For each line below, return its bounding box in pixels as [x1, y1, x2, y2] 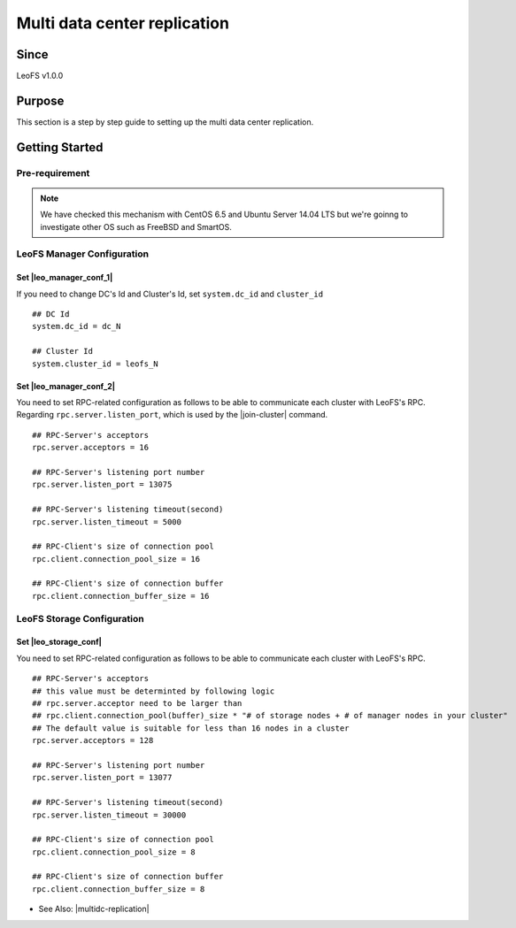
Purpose [16, 93, 65, 108]
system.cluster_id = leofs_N [32, 358, 158, 369]
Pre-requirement [16, 166, 90, 179]
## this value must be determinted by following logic [32, 686, 275, 696]
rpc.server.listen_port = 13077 [32, 772, 173, 783]
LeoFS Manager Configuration [16, 248, 150, 260]
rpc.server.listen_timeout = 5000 [32, 517, 181, 526]
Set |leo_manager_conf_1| [16, 272, 113, 283]
